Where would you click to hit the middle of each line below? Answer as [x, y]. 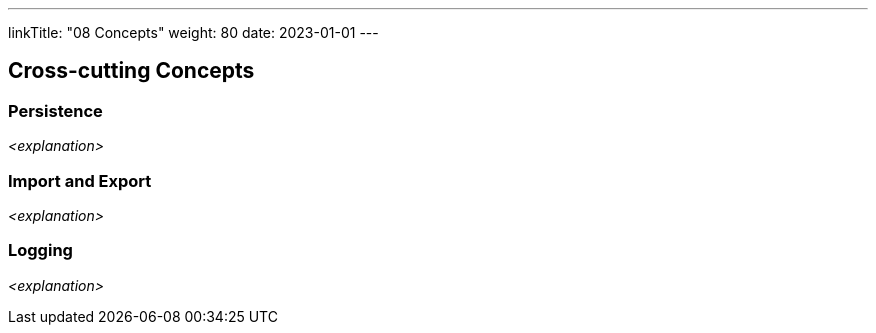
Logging [40, 250]
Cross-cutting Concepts [131, 71]
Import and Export [80, 180]
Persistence [55, 110]
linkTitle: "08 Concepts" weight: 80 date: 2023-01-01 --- [193, 32]
